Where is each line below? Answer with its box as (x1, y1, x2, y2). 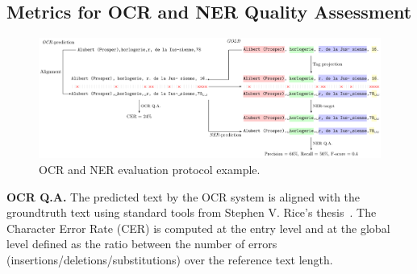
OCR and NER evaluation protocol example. (39, 161, 261, 177)
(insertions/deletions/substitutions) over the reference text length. (6, 251, 333, 268)
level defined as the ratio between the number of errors (6, 235, 277, 252)
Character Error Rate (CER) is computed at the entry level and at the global (6, 219, 390, 236)
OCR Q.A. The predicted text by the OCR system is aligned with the (6, 188, 361, 205)
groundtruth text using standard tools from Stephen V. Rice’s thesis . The (6, 204, 377, 221)
